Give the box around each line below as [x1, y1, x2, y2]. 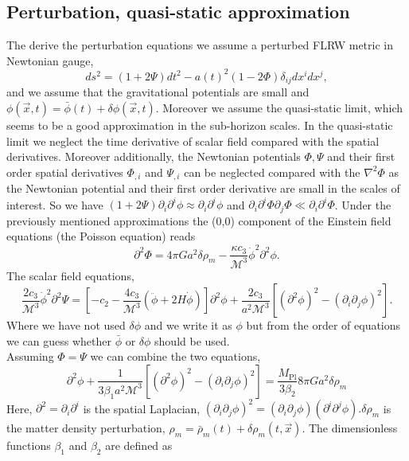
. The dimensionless [302, 420, 398, 436]
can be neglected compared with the [184, 163, 360, 180]
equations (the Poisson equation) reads [6, 228, 196, 244]
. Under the [334, 196, 391, 213]
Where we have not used [6, 317, 126, 334]
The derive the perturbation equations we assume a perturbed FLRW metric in [6, 37, 393, 53]
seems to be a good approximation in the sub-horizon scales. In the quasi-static [6, 116, 393, 133]
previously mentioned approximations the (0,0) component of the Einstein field [6, 212, 391, 229]
